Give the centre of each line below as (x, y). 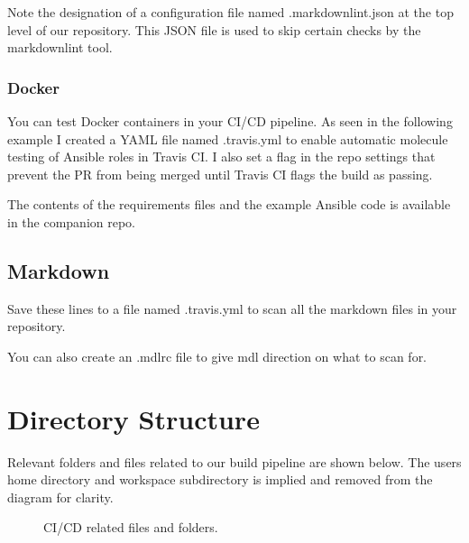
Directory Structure (133, 418)
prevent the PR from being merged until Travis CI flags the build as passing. (220, 174)
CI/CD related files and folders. (131, 527)
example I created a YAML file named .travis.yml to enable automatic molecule (228, 138)
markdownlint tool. (60, 47)
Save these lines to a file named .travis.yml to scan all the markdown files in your (232, 308)
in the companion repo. (72, 221)
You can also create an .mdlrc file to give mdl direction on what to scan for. (217, 356)
